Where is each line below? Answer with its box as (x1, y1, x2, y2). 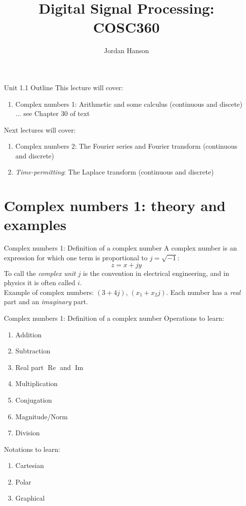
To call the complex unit (4, 268, 76, 278)
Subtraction (15, 346, 51, 356)
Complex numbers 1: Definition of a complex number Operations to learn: (4, 312, 224, 323)
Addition (15, 329, 42, 339)
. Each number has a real (166, 287, 241, 297)
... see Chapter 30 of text (15, 108, 90, 118)
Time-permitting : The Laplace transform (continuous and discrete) (15, 167, 214, 177)
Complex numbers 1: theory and (4, 195, 226, 215)
